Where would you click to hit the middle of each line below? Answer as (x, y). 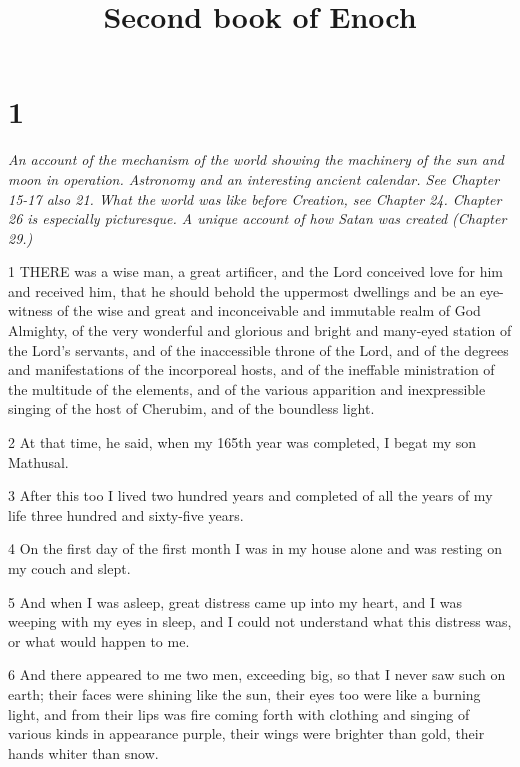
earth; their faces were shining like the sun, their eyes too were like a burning (244, 693)
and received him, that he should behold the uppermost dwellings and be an (242, 290)
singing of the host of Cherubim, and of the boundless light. (191, 408)
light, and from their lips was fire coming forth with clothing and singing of (239, 713)
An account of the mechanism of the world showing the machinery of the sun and (256, 159)
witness (30, 310)
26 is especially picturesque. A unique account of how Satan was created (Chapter (257, 218)
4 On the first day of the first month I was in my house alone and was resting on (255, 548)
